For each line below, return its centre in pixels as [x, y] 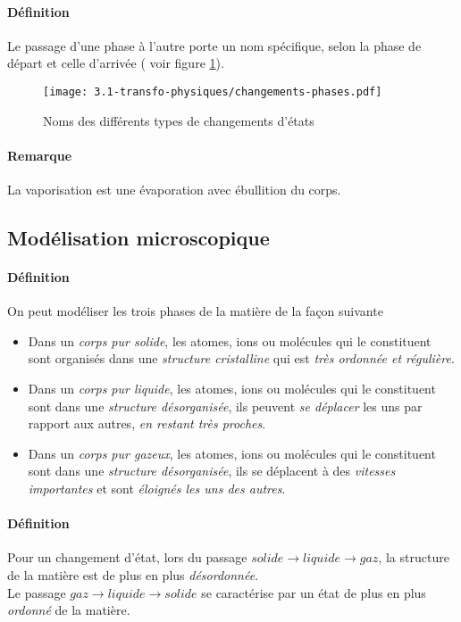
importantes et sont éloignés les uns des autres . [157, 488]
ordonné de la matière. [69, 610]
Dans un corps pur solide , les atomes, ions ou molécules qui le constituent [230, 340]
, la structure [414, 557]
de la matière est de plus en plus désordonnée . [133, 574]
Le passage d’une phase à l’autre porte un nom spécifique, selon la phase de [214, 45]
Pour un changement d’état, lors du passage [127, 557]
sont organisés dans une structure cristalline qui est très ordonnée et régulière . [241, 358]
